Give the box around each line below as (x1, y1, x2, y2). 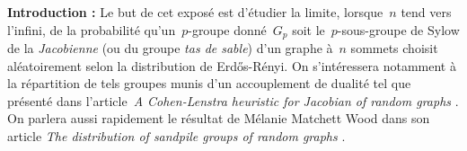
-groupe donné (188, 20, 267, 39)
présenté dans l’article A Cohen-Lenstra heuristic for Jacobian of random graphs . (7, 91, 459, 110)
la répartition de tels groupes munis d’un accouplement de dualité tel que (7, 74, 411, 93)
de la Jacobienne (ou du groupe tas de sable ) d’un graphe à (7, 39, 333, 58)
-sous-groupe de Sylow (337, 20, 460, 39)
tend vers (401, 3, 452, 21)
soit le (292, 20, 325, 39)
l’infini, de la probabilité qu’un (7, 20, 176, 39)
